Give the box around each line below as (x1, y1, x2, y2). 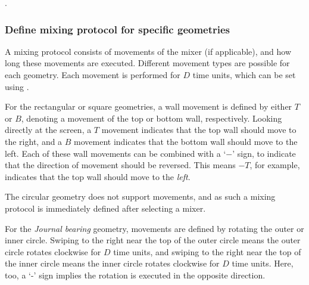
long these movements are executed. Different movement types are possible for (5, 57, 290, 69)
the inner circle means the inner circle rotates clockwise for (5, 257, 220, 269)
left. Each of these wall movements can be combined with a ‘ (5, 147, 226, 159)
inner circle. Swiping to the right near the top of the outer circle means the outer (5, 234, 301, 246)
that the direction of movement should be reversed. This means (5, 159, 236, 171)
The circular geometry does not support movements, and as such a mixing (5, 190, 276, 203)
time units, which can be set (192, 69, 296, 80)
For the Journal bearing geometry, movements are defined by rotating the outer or (5, 222, 304, 234)
